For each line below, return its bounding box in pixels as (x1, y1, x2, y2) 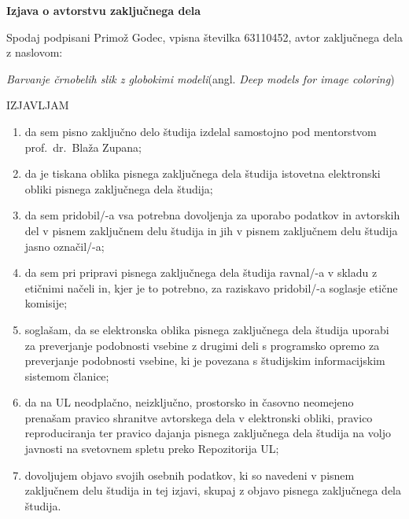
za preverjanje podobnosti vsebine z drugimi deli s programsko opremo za (24, 337, 380, 353)
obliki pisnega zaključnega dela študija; (24, 180, 213, 197)
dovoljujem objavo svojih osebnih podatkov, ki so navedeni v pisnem (24, 466, 355, 483)
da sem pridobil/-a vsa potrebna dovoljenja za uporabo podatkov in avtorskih (24, 207, 400, 223)
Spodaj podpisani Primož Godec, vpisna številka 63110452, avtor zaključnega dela (6, 28, 403, 45)
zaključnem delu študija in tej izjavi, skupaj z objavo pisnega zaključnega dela (24, 482, 402, 499)
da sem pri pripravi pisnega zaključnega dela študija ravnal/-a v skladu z (24, 264, 378, 281)
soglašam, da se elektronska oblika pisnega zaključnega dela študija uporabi (24, 321, 389, 337)
